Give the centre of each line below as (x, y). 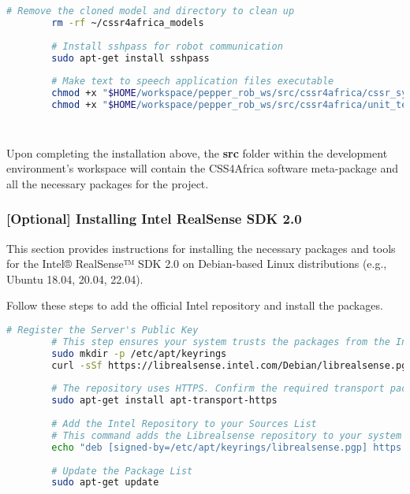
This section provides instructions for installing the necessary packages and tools (201, 248)
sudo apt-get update (105, 483)
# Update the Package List (122, 471)
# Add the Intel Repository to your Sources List (184, 424)
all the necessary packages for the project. (108, 183)
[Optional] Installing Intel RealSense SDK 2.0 (154, 219)
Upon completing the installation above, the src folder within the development (197, 152)
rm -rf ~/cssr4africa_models (128, 22)
